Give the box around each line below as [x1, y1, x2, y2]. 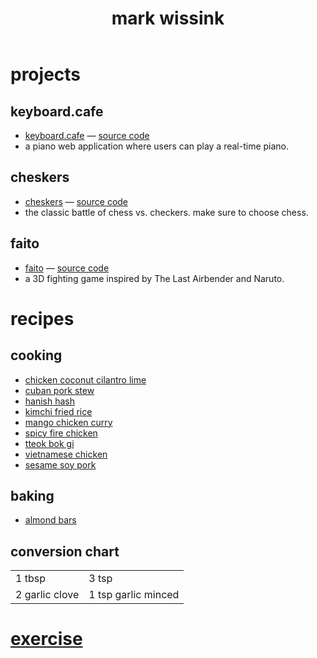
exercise [10, 628, 83, 651]
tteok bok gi [24, 437, 75, 449]
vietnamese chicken [24, 448, 108, 460]
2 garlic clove [15, 588, 80, 602]
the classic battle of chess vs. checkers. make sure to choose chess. [24, 206, 309, 218]
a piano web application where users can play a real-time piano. [24, 140, 290, 152]
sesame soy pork [24, 458, 97, 471]
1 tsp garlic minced [88, 588, 180, 602]
